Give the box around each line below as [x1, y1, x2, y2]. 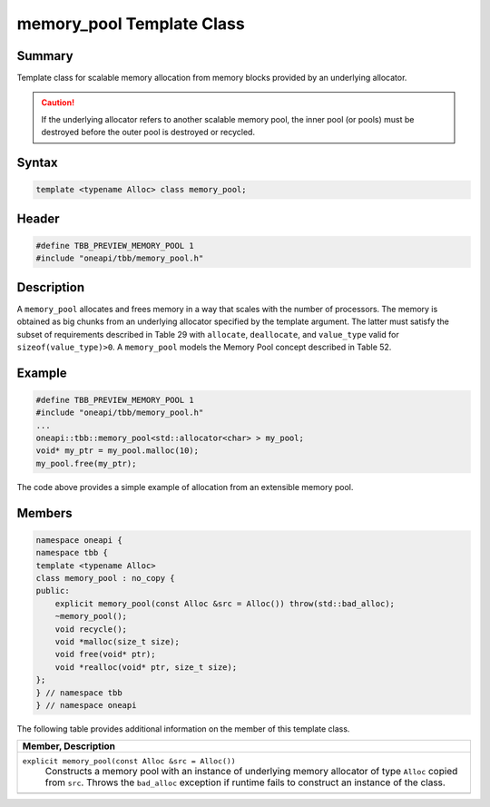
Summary [16, 48, 73, 64]
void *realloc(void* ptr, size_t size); [54, 662, 238, 672]
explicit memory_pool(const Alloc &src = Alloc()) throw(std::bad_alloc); [54, 598, 395, 608]
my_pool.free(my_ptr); [35, 458, 137, 468]
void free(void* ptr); [54, 649, 156, 660]
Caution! [41, 97, 75, 108]
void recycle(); [54, 624, 127, 635]
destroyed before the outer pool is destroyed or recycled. [41, 127, 256, 138]
